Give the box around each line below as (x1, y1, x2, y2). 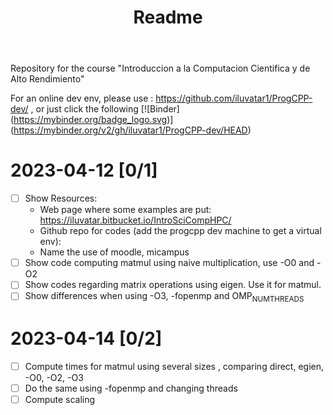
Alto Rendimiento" (10, 73, 85, 85)
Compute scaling (24, 394, 96, 406)
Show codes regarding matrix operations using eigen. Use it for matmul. (24, 279, 322, 291)
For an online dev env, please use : (10, 92, 154, 105)
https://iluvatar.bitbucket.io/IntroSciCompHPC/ (39, 214, 232, 226)
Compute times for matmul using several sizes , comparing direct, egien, (24, 361, 324, 373)
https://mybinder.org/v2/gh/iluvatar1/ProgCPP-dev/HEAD (13, 124, 248, 136)
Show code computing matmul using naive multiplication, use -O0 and (24, 257, 315, 269)
